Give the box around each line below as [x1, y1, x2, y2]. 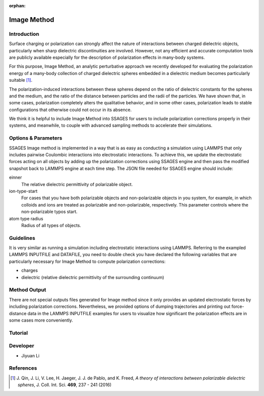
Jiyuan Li [21, 352, 40, 358]
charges [21, 267, 38, 274]
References [9, 365, 37, 372]
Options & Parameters [9, 135, 63, 141]
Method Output [9, 286, 46, 293]
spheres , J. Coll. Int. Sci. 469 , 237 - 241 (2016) [18, 382, 112, 388]
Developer [9, 343, 34, 349]
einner [9, 174, 22, 181]
